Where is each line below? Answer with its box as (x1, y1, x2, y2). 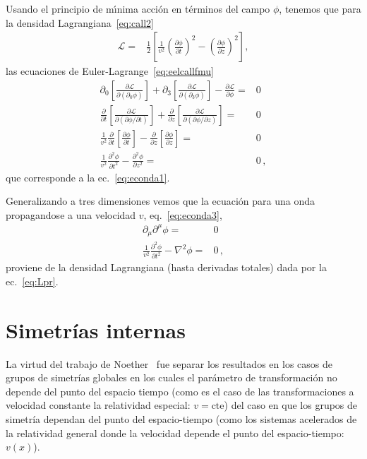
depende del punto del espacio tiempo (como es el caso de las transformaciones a (6, 383, 354, 398)
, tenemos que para (279, 1, 361, 16)
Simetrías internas (6, 315, 186, 344)
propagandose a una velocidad (6, 207, 136, 222)
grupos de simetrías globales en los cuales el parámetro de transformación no (6, 370, 337, 385)
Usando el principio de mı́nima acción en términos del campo (6, 1, 270, 16)
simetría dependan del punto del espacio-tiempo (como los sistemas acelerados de (6, 411, 357, 426)
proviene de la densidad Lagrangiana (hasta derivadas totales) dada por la (6, 260, 327, 275)
